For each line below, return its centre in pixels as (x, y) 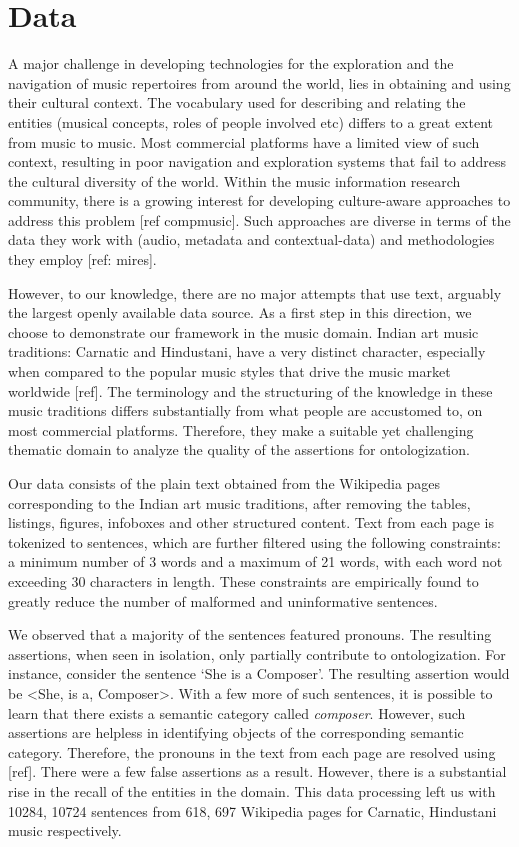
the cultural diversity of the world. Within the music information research (234, 180)
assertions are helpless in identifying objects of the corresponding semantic (236, 732)
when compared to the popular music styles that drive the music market (229, 371)
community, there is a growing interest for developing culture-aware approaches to (259, 200)
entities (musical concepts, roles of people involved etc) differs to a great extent (250, 121)
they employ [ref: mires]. (82, 259)
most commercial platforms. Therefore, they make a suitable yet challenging (241, 429)
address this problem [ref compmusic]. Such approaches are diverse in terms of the (259, 219)
